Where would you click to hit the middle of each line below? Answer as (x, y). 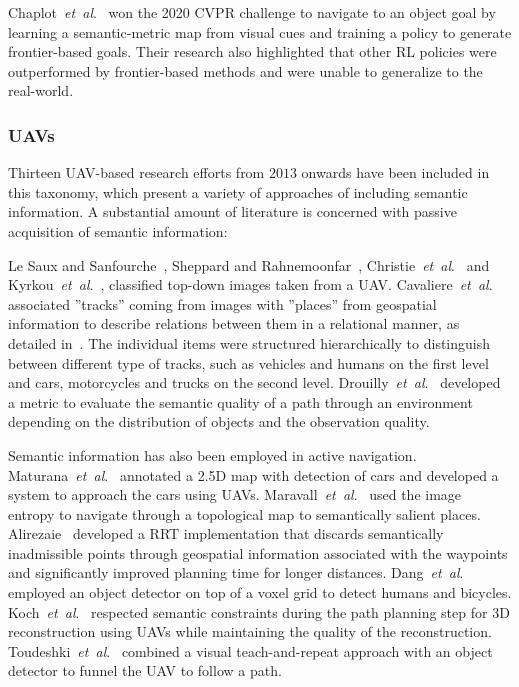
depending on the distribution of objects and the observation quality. (219, 421)
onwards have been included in (395, 172)
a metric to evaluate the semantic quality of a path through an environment (240, 401)
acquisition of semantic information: (118, 230)
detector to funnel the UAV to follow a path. (145, 670)
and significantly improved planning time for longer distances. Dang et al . (236, 572)
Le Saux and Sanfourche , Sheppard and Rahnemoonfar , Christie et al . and (249, 264)
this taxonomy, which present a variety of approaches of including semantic (238, 191)
